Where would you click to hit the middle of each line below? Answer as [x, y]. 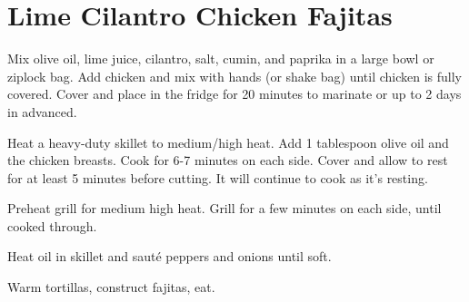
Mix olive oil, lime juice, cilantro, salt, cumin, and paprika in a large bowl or [221, 58]
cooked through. [52, 225]
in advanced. [42, 111]
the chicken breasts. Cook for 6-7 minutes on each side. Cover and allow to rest [228, 160]
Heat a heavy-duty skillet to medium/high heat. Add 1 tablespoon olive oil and [228, 142]
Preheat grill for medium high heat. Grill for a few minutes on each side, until [225, 208]
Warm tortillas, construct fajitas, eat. [111, 287]
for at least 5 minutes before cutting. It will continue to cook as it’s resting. [218, 177]
